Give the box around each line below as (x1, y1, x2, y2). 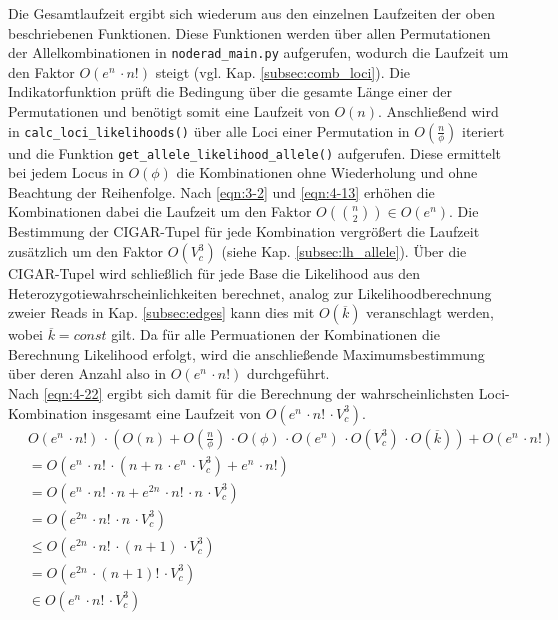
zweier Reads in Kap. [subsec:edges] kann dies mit (8, 302, 315, 323)
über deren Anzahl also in (8, 363, 167, 384)
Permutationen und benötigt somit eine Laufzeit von (8, 101, 330, 122)
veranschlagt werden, (366, 302, 494, 323)
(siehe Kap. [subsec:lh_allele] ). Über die (221, 241, 467, 262)
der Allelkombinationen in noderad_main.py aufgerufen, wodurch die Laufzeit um (8, 42, 509, 63)
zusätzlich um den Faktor (8, 241, 164, 262)
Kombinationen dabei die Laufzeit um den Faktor (8, 201, 312, 222)
